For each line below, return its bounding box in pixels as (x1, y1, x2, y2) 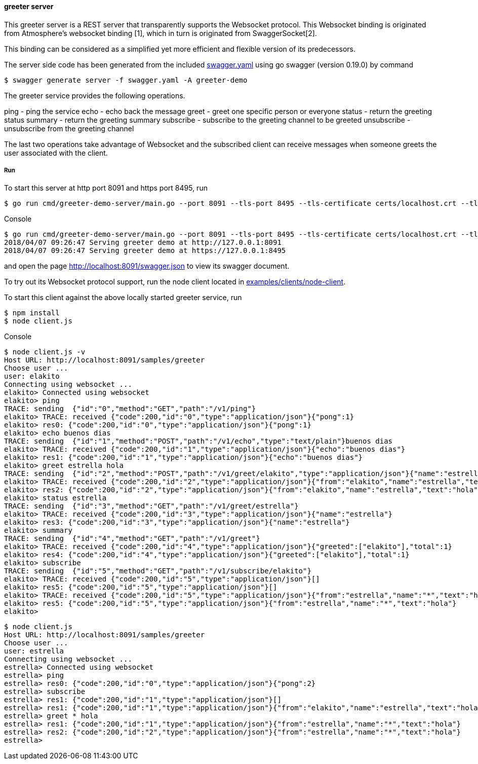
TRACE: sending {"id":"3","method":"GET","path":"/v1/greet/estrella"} (4, 502, 299, 511)
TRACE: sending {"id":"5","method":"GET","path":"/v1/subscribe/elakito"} (4, 567, 311, 575)
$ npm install (4, 309, 60, 317)
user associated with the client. (4, 148, 108, 157)
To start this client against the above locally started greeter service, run (4, 293, 242, 302)
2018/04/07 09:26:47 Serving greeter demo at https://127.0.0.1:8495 (4, 246, 286, 255)
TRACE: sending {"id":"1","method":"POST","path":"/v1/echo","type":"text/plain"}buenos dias (4, 437, 393, 446)
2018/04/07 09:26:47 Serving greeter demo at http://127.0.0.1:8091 (4, 238, 282, 247)
